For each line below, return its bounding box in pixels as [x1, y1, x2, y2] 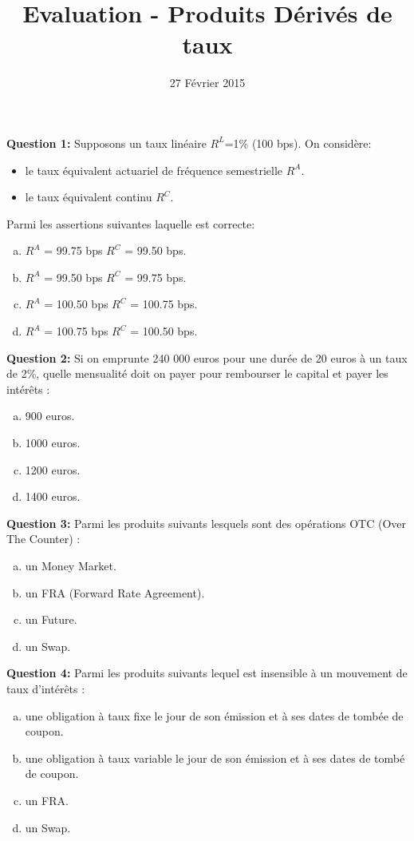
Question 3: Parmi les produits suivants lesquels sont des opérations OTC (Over [6, 514, 407, 531]
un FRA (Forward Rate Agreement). [25, 584, 205, 601]
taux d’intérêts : [6, 680, 85, 696]
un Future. [25, 611, 77, 628]
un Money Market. [25, 557, 116, 573]
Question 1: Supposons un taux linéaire [6, 134, 207, 151]
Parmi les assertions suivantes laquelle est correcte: [6, 215, 255, 232]
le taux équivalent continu [25, 188, 152, 205]
